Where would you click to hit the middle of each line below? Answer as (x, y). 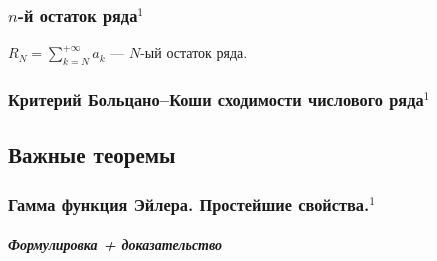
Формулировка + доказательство (115, 244)
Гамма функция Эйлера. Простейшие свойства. (189, 203)
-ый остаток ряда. (194, 52)
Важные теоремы (92, 154)
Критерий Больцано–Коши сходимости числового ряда (216, 98)
